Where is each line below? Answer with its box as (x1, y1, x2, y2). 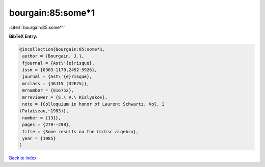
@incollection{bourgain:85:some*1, (19, 47, 105, 52)
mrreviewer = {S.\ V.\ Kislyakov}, (22, 95, 108, 100)
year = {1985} (22, 136, 56, 141)
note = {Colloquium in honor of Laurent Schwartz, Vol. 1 (22, 101, 164, 107)
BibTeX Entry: (9, 33, 38, 39)
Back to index (9, 155, 37, 161)
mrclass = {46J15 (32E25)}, (22, 81, 90, 86)
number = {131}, (22, 115, 61, 120)
